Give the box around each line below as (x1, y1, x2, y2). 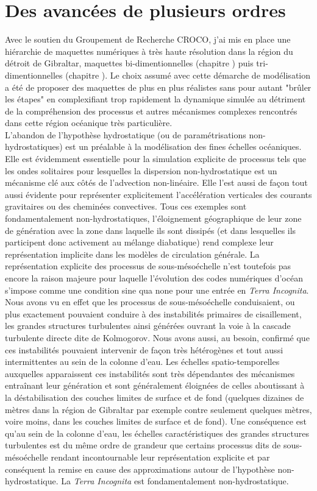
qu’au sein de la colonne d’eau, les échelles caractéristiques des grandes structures (5, 426, 309, 439)
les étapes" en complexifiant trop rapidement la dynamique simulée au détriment (5, 93, 306, 105)
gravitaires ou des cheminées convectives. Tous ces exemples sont (5, 200, 247, 213)
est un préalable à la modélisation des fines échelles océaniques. (65, 140, 302, 153)
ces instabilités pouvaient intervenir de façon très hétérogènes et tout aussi (5, 343, 283, 356)
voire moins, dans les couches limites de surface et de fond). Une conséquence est (5, 415, 307, 428)
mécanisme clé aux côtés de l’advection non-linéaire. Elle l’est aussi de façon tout (5, 176, 308, 189)
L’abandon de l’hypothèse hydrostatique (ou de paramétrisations (5, 128, 246, 141)
